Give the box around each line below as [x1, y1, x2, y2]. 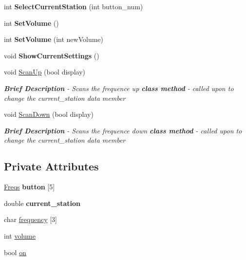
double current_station [4, 198, 80, 208]
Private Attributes [4, 159, 99, 174]
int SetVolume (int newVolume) [4, 34, 104, 44]
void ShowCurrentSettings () [4, 50, 99, 60]
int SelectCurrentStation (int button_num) [4, 1, 143, 11]
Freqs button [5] [4, 182, 55, 192]
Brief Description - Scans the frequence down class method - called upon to [4, 125, 242, 135]
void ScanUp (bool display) [4, 67, 85, 77]
